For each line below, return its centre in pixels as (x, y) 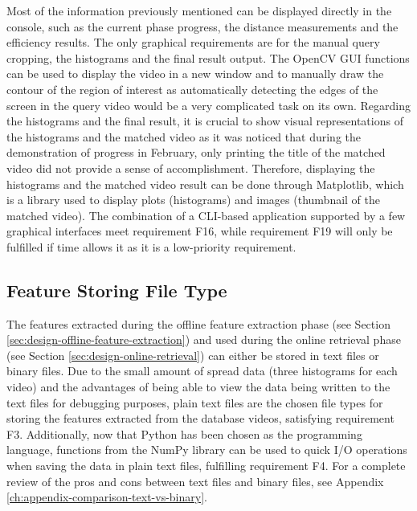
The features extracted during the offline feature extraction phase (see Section (198, 323)
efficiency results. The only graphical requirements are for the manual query (193, 42)
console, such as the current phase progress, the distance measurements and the (202, 26)
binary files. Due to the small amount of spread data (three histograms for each (202, 371)
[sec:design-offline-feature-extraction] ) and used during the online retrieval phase (204, 339)
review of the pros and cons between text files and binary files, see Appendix (195, 481)
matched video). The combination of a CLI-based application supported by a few (206, 215)
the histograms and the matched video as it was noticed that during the (184, 136)
